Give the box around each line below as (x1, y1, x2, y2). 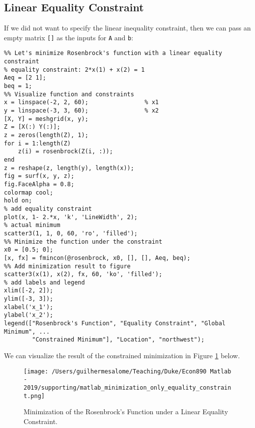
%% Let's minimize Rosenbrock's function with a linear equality (4, 50, 222, 57)
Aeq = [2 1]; (4, 74, 46, 82)
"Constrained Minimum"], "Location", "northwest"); (32, 336, 205, 343)
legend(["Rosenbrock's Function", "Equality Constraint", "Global (4, 320, 226, 327)
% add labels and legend (4, 279, 85, 286)
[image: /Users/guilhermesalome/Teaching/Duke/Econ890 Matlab (24, 368, 231, 375)
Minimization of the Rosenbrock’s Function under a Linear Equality (24, 406, 228, 417)
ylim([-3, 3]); (4, 295, 54, 303)
